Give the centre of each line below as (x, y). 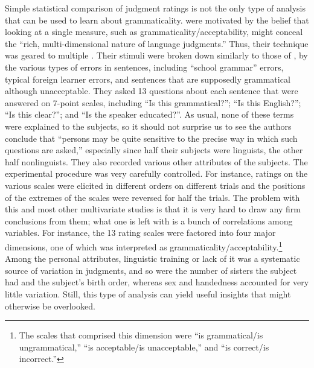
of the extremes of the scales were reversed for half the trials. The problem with (152, 197)
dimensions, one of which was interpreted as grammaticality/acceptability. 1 (144, 246)
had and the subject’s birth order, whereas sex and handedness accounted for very (157, 282)
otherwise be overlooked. (50, 306)
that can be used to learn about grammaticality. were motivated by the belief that (157, 20)
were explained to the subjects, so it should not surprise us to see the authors (148, 126)
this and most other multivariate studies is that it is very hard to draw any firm (153, 209)
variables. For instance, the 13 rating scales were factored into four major (140, 233)
